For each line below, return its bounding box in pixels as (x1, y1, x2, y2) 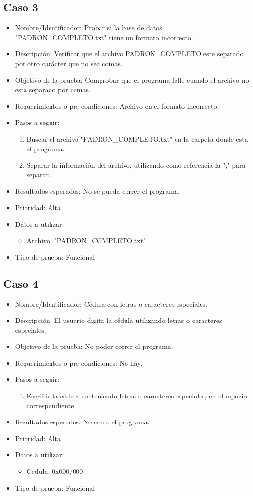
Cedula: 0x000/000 (26, 466, 83, 476)
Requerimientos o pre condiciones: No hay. (15, 357, 143, 368)
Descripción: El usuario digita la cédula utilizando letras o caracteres (15, 315, 222, 325)
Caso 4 (3, 275, 38, 291)
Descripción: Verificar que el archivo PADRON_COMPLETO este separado (15, 49, 244, 59)
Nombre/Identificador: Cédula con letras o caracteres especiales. (15, 298, 207, 309)
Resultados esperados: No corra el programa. (15, 417, 150, 427)
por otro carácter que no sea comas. (15, 58, 123, 68)
